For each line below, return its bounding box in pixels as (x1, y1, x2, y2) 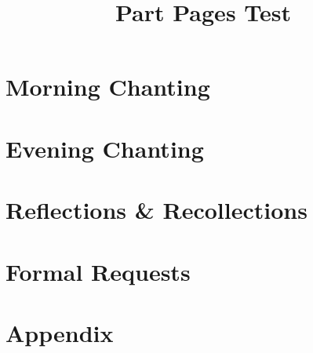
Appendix (5, 316, 114, 348)
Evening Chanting (5, 132, 204, 164)
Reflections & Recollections (5, 194, 308, 226)
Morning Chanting (5, 71, 210, 103)
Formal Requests (5, 255, 191, 287)
